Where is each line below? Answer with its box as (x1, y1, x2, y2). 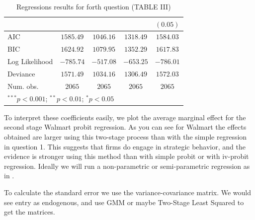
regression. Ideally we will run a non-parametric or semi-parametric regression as (4, 160, 250, 171)
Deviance (7, 68, 35, 78)
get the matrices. (4, 207, 55, 217)
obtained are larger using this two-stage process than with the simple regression (4, 131, 247, 142)
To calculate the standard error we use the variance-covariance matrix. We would (4, 187, 251, 197)
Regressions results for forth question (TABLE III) (16, 1, 171, 11)
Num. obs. (7, 80, 39, 91)
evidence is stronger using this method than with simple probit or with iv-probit (4, 151, 249, 161)
